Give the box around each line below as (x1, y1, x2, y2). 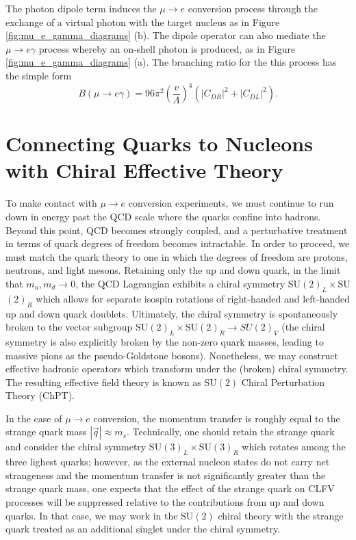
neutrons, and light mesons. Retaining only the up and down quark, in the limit (5, 263, 341, 277)
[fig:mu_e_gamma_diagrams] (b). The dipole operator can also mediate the (5, 28, 326, 42)
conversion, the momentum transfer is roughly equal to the (93, 411, 340, 425)
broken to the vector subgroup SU (5, 320, 149, 334)
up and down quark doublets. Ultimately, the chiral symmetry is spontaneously (5, 306, 338, 320)
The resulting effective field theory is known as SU (5, 374, 217, 389)
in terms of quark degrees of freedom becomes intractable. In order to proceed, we (5, 236, 350, 250)
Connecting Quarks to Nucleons (5, 129, 313, 157)
